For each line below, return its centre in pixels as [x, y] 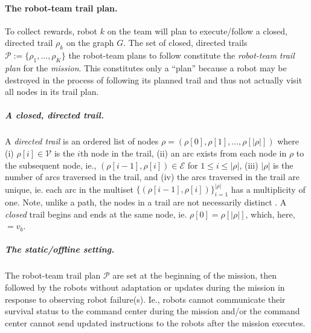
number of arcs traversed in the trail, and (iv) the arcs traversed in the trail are [152, 177]
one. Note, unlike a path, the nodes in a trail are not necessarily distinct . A [146, 202]
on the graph [90, 43]
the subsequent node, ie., [51, 165]
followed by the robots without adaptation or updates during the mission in [145, 287]
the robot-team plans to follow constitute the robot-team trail [181, 55]
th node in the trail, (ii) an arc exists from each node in [183, 153]
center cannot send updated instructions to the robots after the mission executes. [155, 322]
